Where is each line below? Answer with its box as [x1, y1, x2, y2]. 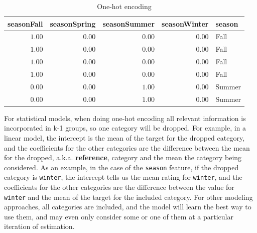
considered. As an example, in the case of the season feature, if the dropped [4, 162, 239, 172]
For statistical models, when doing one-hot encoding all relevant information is [4, 112, 246, 123]
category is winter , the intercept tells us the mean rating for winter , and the [4, 172, 242, 182]
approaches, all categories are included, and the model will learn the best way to [4, 201, 251, 212]
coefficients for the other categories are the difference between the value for [4, 182, 234, 192]
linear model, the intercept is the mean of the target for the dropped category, [4, 132, 245, 143]
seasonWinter [162, 18, 209, 29]
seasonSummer [102, 18, 155, 29]
